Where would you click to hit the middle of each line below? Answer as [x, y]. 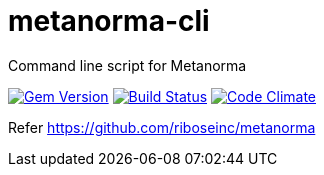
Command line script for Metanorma [127, 65]
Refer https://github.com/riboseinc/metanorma [162, 127]
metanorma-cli [109, 21]
